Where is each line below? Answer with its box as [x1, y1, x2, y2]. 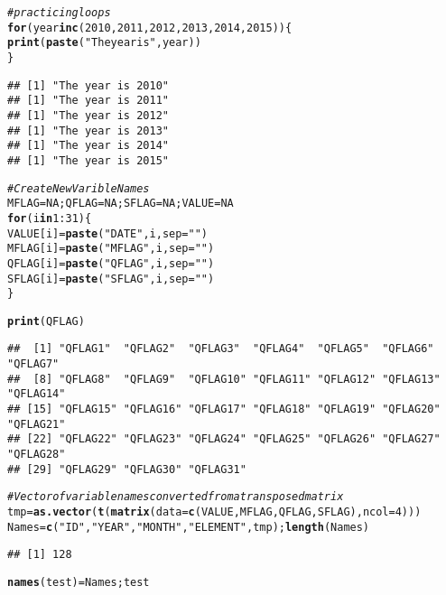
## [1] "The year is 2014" [7, 139, 169, 153]
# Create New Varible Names [7, 181, 150, 195]
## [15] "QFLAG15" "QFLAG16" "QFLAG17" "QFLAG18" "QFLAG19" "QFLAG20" [7, 403, 441, 416]
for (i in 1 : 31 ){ [7, 211, 92, 225]
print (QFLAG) [7, 314, 85, 328]
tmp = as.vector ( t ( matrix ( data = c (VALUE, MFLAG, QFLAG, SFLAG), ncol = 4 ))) [7, 506, 422, 519]
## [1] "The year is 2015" [7, 153, 169, 167]
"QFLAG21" [7, 417, 66, 431]
